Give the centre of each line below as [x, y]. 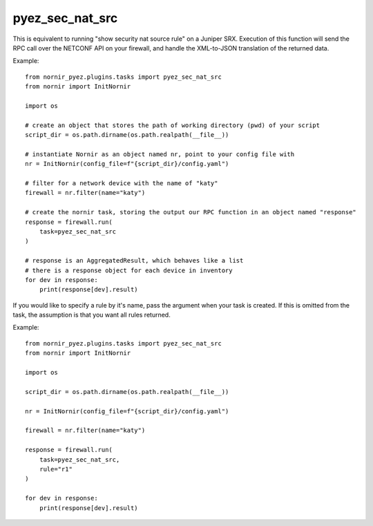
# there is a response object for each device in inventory [129, 270]
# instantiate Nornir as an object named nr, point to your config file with [160, 154]
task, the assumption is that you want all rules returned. [92, 315]
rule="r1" [56, 469]
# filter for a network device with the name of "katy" [122, 184]
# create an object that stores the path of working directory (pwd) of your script [173, 125]
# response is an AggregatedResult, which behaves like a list [134, 261]
